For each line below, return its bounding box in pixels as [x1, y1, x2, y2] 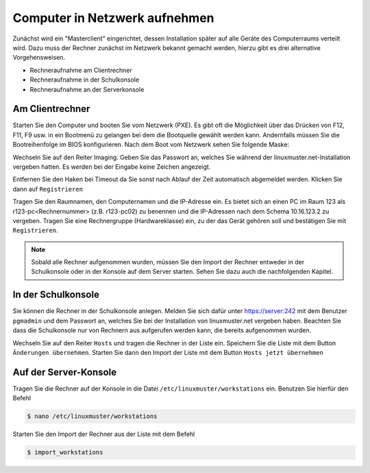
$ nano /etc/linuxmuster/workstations [27, 413, 158, 420]
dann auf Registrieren [12, 185, 84, 193]
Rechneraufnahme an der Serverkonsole [29, 85, 145, 93]
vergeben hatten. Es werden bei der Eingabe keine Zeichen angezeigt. [12, 162, 211, 171]
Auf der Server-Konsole [12, 366, 116, 378]
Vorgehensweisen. [12, 54, 65, 62]
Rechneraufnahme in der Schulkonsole [29, 76, 140, 84]
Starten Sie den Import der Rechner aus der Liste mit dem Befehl [12, 430, 195, 439]
